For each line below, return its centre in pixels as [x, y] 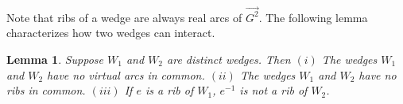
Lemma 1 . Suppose [55, 59]
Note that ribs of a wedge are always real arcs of [124, 17]
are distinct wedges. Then [229, 59]
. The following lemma [313, 17]
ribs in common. [46, 90]
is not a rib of [273, 90]
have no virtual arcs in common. [126, 74]
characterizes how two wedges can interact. [111, 33]
